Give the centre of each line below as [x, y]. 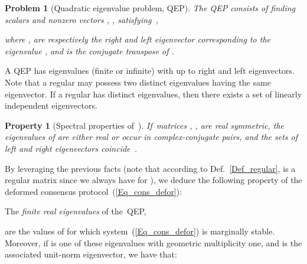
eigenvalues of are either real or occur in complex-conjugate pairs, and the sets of [151, 137]
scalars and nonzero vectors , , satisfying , [81, 19]
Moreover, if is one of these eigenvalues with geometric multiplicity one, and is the [153, 242]
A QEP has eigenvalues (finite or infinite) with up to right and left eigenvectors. [150, 71]
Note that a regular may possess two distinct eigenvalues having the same [138, 82]
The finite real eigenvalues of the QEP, [76, 211]
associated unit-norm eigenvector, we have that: [91, 254]
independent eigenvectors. [51, 105]
